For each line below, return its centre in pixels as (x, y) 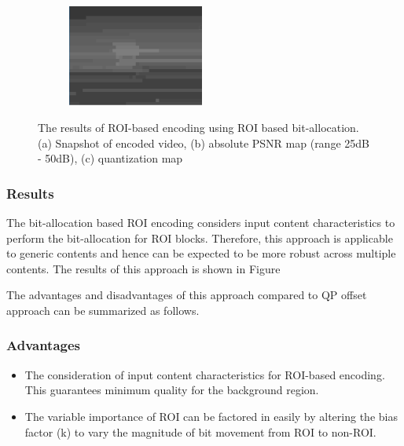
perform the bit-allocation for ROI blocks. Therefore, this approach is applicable (200, 238)
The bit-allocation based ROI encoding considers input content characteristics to (201, 222)
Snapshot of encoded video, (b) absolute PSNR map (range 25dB (212, 143)
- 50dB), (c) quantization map (110, 158)
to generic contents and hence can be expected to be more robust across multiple (201, 253)
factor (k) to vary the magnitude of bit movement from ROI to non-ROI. (200, 431)
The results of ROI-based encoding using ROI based (163, 127)
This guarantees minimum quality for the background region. (172, 390)
